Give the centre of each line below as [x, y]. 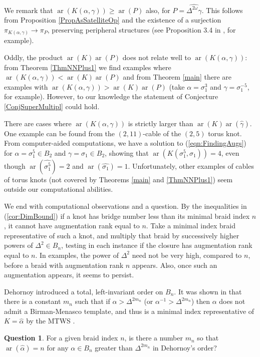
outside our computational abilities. [59, 189]
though [15, 165]
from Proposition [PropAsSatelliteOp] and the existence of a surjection [113, 20]
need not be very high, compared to [187, 255]
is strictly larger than [161, 123]
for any [58, 347]
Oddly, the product [34, 57]
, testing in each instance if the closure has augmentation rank [157, 245]
